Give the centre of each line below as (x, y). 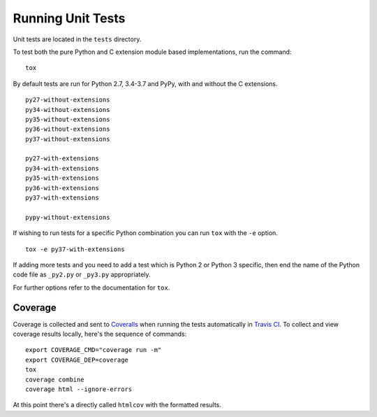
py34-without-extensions (68, 109)
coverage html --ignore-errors (79, 389)
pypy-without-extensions (68, 217)
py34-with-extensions (62, 168)
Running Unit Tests (69, 18)
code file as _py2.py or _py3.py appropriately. (82, 275)
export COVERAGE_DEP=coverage (77, 360)
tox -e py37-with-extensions (75, 249)
